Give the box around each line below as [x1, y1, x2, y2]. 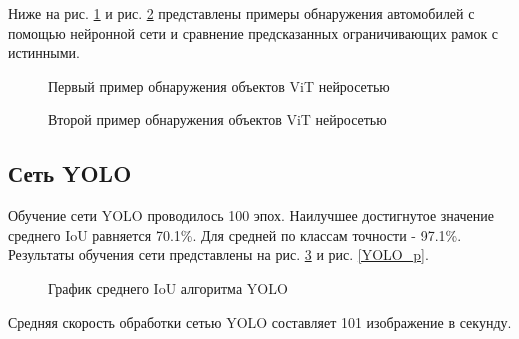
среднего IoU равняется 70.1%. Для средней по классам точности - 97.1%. [8, 224, 462, 245]
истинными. [8, 42, 80, 63]
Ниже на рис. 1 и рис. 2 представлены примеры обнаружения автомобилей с [8, 3, 475, 23]
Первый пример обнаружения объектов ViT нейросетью [48, 75, 390, 96]
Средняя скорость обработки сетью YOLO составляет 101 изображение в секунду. [8, 311, 512, 332]
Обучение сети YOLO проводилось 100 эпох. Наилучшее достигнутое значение [8, 205, 494, 226]
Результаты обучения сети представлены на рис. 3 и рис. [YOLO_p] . [8, 244, 429, 265]
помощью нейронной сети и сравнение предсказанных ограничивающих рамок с [8, 22, 499, 43]
